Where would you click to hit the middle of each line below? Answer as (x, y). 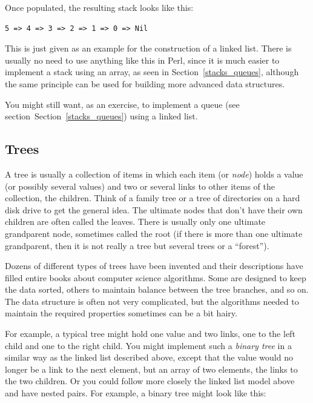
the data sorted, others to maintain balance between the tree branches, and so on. (157, 289)
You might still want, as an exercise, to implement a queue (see (122, 104)
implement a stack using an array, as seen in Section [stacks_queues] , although (152, 72)
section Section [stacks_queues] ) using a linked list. (101, 116)
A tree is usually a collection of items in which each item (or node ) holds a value (154, 174)
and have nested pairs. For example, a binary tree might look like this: (136, 393)
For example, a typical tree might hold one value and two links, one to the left (150, 334)
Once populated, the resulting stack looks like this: (99, 7)
